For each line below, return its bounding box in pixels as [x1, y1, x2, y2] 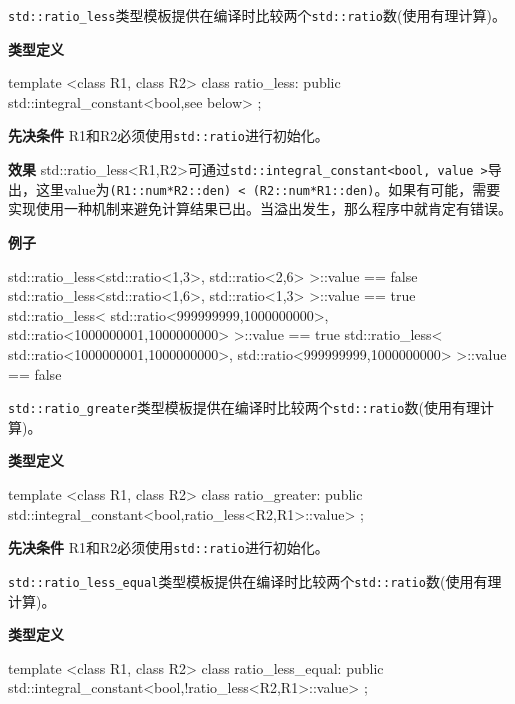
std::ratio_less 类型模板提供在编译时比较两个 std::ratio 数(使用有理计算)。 [8, 5, 506, 25]
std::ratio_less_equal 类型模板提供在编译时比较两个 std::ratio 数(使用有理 [8, 570, 502, 591]
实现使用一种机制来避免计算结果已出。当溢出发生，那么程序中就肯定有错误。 [8, 198, 512, 219]
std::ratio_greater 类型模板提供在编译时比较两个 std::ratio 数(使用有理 [8, 397, 480, 418]
